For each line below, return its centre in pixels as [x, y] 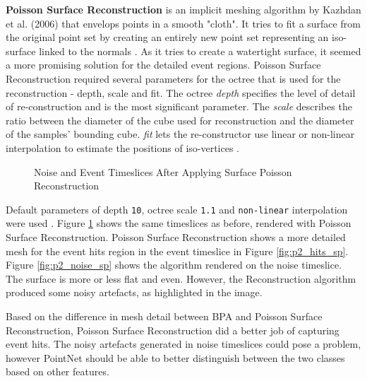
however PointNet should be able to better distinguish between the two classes [175, 357]
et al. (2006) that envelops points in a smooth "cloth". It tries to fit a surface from [183, 23]
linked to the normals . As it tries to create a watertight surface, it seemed [200, 51]
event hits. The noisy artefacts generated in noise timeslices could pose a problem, [183, 344]
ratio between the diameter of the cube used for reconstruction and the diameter [180, 120]
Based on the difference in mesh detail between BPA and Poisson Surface [164, 316]
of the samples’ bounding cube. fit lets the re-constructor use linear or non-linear [180, 134]
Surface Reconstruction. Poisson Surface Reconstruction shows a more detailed [176, 236]
